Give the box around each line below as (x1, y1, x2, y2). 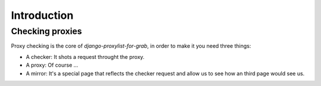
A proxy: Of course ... (26, 62, 78, 69)
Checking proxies (11, 26, 83, 37)
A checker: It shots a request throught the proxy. (26, 53, 145, 60)
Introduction (11, 9, 74, 22)
